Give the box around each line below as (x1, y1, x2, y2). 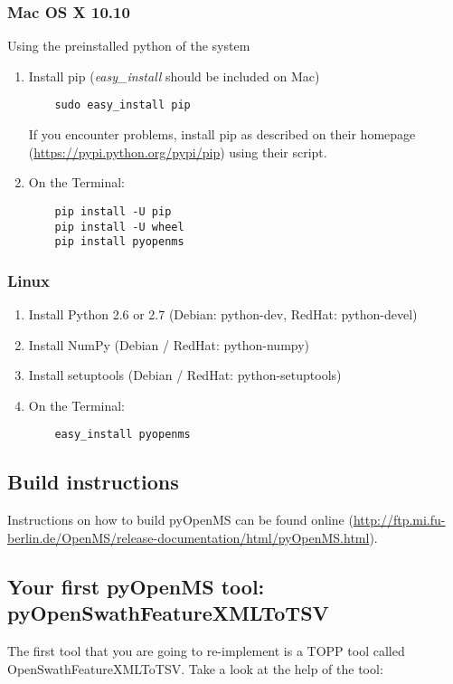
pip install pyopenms (54, 235, 184, 249)
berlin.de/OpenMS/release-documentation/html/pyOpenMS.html (7, 527, 370, 546)
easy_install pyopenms (54, 428, 191, 442)
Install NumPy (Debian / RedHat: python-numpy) (28, 335, 310, 354)
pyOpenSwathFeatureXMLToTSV (7, 599, 329, 627)
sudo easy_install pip (54, 99, 191, 112)
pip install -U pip (54, 204, 172, 218)
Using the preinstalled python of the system (7, 36, 250, 55)
